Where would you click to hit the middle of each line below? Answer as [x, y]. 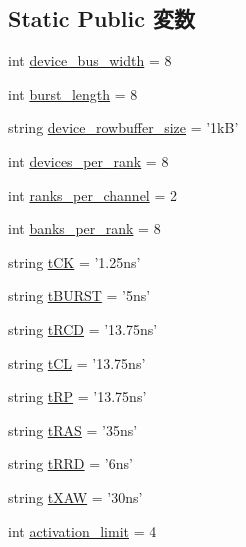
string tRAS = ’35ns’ [73, 429]
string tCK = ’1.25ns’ [74, 261]
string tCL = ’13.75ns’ [77, 362]
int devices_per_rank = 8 [88, 160]
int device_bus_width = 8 [90, 60]
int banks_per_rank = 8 [84, 228]
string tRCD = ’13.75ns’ [83, 328]
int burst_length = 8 [73, 93]
